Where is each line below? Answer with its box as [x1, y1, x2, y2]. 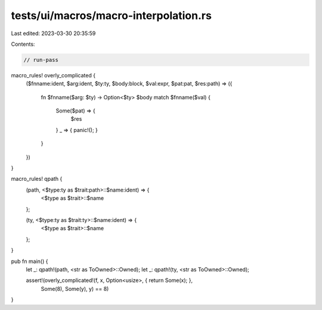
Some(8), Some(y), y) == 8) [41, 285, 109, 292]
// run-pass [23, 57, 59, 63]
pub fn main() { [11, 258, 48, 265]
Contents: [11, 40, 35, 48]
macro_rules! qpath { [11, 176, 63, 183]
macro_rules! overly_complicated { [11, 71, 95, 79]
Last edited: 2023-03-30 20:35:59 [11, 30, 96, 37]
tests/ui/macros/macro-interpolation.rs [11, 9, 212, 22]
